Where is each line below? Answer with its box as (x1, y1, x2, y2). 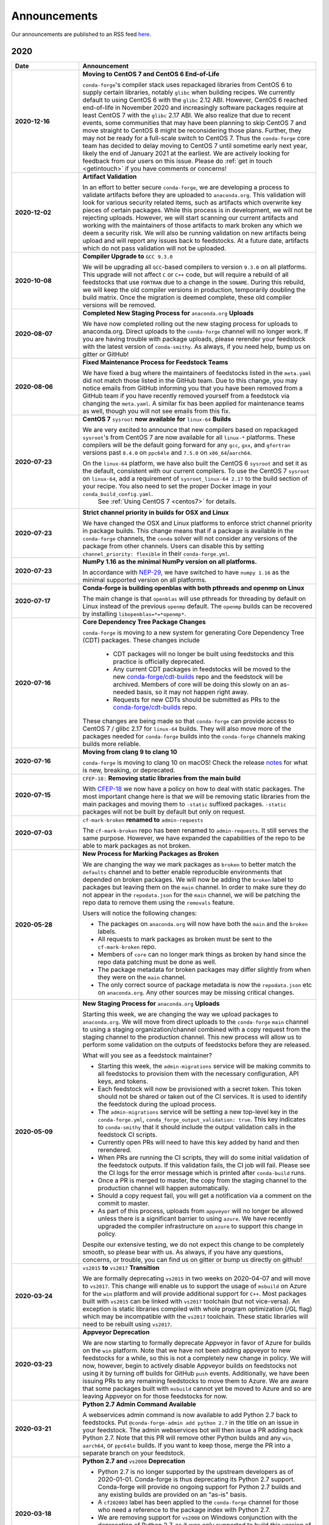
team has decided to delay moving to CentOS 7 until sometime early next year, (82, 142, 308, 150)
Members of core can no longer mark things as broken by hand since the (97, 950, 306, 959)
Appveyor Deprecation (82, 1328, 150, 1337)
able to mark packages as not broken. (82, 842, 191, 850)
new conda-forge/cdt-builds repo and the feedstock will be (113, 673, 283, 681)
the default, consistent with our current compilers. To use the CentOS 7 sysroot (82, 467, 310, 475)
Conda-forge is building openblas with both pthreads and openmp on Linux (82, 584, 305, 592)
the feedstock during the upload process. (97, 1100, 216, 1108)
